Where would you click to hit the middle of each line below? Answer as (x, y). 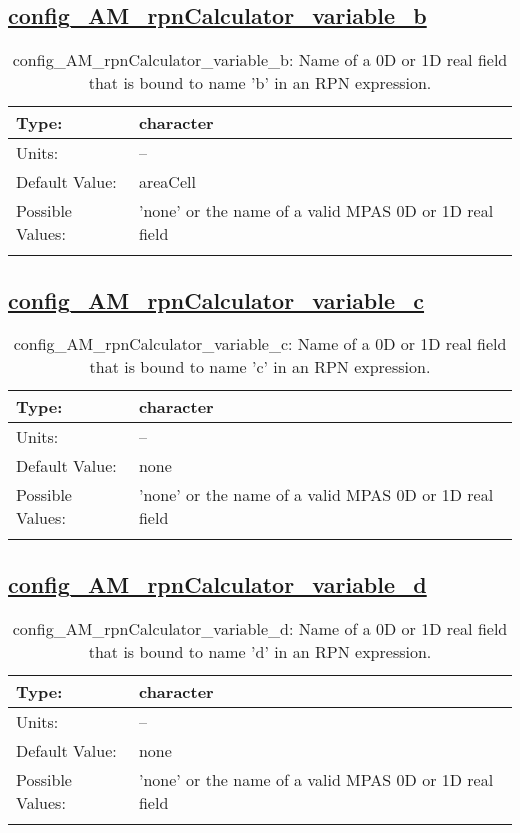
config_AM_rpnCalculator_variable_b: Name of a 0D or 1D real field (260, 60)
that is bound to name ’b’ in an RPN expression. (260, 83)
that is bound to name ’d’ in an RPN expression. (260, 651)
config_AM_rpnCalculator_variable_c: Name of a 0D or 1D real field (260, 344)
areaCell (167, 182)
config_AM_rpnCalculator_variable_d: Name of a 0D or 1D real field (260, 628)
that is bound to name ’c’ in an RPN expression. (260, 367)
